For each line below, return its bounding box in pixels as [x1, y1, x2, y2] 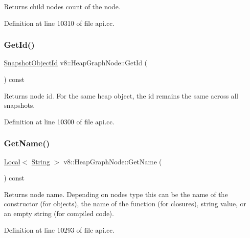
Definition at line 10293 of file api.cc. [4, 224, 114, 235]
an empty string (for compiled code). [4, 208, 114, 218]
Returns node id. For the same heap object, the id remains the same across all [4, 90, 238, 100]
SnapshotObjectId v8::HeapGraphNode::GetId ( [4, 58, 147, 68]
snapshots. [4, 100, 35, 110]
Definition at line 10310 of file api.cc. [4, 18, 114, 28]
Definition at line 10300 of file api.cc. [4, 116, 114, 126]
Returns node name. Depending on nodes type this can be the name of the [4, 189, 228, 199]
